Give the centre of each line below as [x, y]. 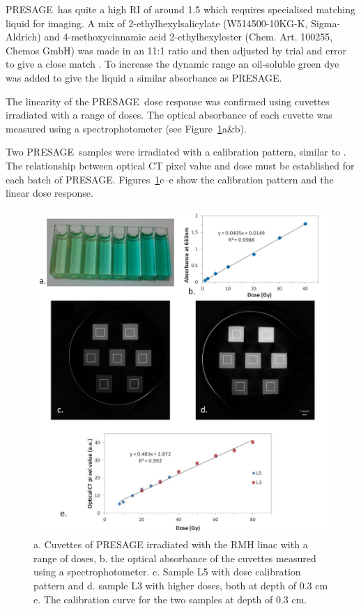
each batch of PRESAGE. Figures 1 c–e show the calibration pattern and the [170, 179]
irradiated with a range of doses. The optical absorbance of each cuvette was [169, 115]
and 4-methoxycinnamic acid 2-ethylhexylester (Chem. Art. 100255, [189, 37]
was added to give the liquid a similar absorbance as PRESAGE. [144, 77]
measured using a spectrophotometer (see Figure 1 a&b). [126, 128]
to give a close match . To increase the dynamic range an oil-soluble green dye [172, 64]
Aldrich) [23, 37]
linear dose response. [49, 193]
